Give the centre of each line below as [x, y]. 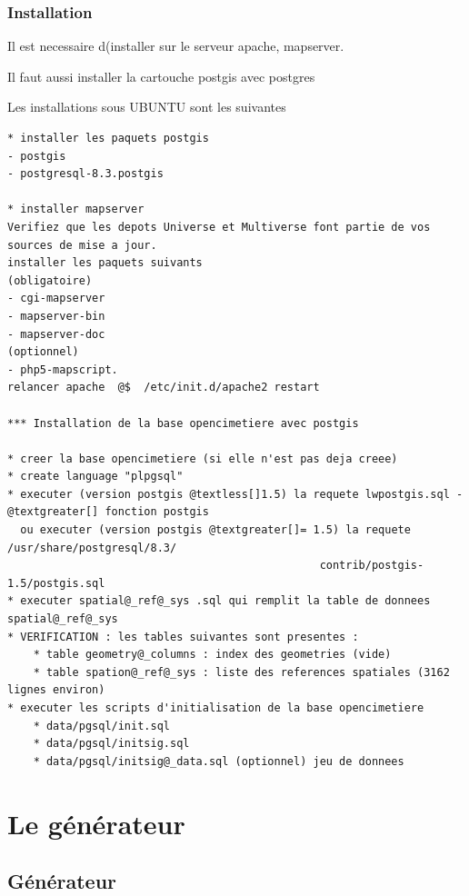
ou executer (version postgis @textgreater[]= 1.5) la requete [215, 530]
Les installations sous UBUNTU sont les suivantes [147, 107]
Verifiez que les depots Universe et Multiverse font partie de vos [219, 227]
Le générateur [96, 823]
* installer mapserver [76, 209]
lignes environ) [56, 690]
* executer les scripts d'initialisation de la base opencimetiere [216, 708]
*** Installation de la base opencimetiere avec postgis [183, 423]
